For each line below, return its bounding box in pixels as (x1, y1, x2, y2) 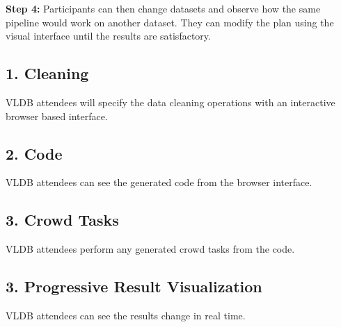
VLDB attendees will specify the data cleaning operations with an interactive (6, 94, 335, 109)
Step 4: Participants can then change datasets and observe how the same (6, 1, 321, 15)
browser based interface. (6, 108, 108, 123)
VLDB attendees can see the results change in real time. (6, 308, 246, 322)
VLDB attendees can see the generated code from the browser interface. (6, 175, 312, 190)
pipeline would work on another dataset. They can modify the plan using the (6, 15, 334, 29)
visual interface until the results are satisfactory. (6, 28, 211, 43)
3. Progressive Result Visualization (6, 276, 262, 297)
